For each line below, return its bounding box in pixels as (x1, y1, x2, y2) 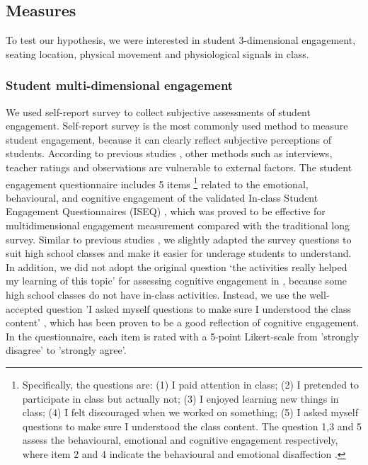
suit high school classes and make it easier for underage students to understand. (6, 246, 352, 260)
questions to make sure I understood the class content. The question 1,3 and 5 (22, 418, 362, 433)
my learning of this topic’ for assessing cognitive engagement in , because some (6, 273, 347, 288)
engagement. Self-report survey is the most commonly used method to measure (6, 118, 348, 133)
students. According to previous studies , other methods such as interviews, (6, 146, 333, 161)
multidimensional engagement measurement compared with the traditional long (6, 218, 350, 233)
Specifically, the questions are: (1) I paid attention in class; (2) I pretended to (22, 377, 360, 391)
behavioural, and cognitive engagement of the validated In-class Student (6, 190, 318, 205)
